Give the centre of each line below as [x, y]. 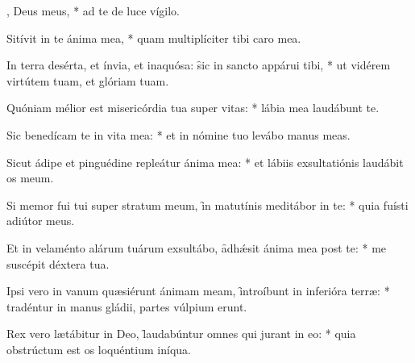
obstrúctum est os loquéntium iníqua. [99, 349]
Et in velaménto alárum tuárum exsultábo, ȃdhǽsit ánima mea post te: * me [197, 247]
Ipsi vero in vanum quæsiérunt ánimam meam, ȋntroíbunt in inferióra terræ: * [198, 291]
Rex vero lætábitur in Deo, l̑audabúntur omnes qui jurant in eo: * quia [181, 334]
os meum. [30, 178]
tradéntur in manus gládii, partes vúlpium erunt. [127, 306]
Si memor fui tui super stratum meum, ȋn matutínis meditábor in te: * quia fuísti [207, 204]
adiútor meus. [41, 221]
